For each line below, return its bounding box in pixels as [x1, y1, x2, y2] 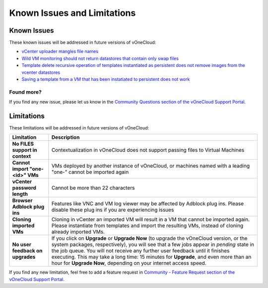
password [12, 184, 37, 191]
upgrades [12, 253, 36, 260]
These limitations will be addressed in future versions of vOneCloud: [9, 125, 149, 131]
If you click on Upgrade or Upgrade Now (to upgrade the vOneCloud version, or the [51, 235, 248, 242]
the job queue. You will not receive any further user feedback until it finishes [51, 247, 230, 254]
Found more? [9, 88, 42, 95]
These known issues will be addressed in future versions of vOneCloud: [9, 40, 156, 46]
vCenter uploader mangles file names [21, 49, 99, 55]
